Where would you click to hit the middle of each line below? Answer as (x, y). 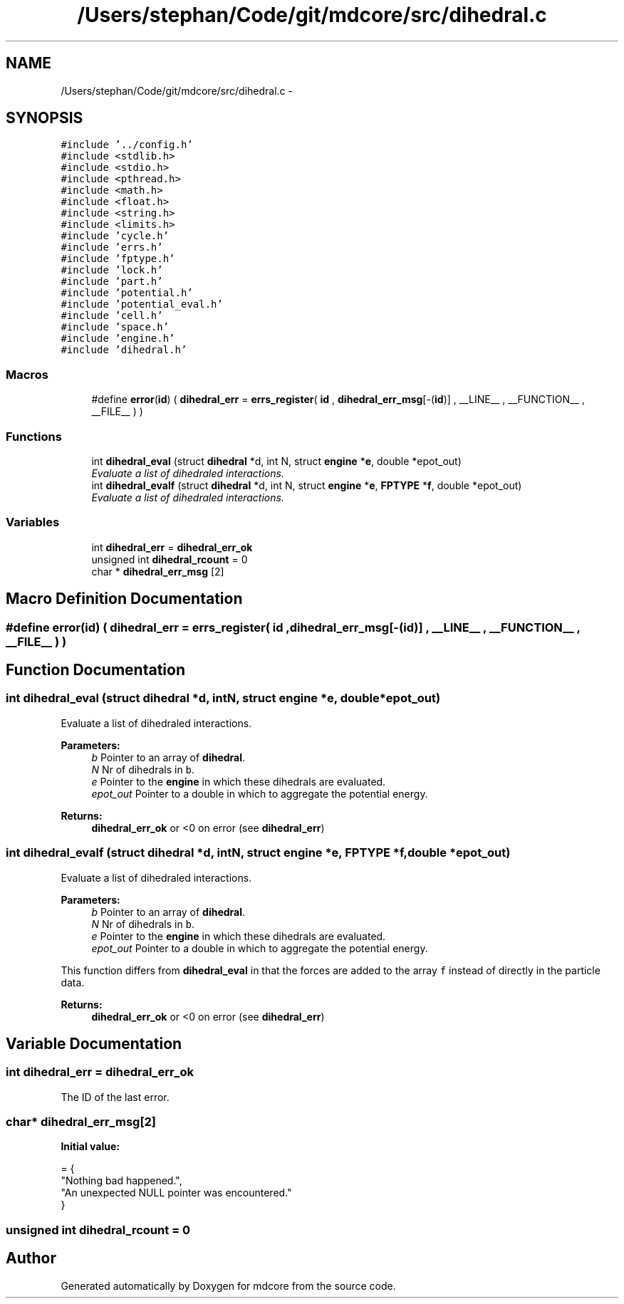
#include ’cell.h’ (112, 316)
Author (31, 1258)
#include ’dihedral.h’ (124, 350)
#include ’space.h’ (115, 327)
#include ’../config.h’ (127, 145)
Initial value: (90, 1147)
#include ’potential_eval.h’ (142, 304)
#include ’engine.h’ (118, 339)
